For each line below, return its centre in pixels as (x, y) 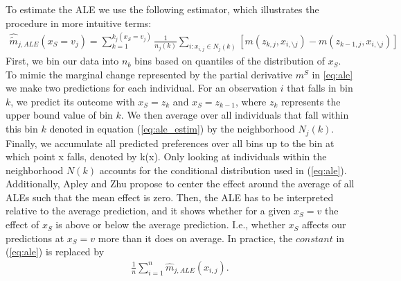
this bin (22, 129)
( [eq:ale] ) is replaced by (55, 252)
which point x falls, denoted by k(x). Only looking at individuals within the (166, 156)
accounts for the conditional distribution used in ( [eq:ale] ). (223, 170)
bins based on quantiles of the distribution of (230, 61)
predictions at (35, 238)
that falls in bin (320, 88)
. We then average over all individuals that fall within (235, 115)
